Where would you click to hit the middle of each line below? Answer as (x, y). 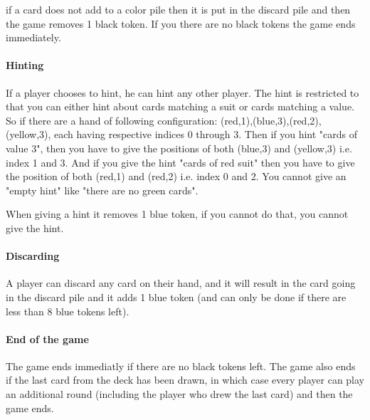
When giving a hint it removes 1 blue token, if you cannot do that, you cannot (177, 214)
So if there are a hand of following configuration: (112, 120)
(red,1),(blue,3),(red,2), (271, 120)
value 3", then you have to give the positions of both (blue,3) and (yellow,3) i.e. (179, 148)
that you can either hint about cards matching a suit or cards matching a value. (180, 106)
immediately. (33, 37)
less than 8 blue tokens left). (68, 311)
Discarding (33, 256)
